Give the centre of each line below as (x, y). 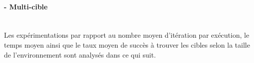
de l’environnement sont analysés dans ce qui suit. (80, 54)
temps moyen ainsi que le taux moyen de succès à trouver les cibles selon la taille (127, 44)
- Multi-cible (26, 6)
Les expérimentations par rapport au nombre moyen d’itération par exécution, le (127, 35)
